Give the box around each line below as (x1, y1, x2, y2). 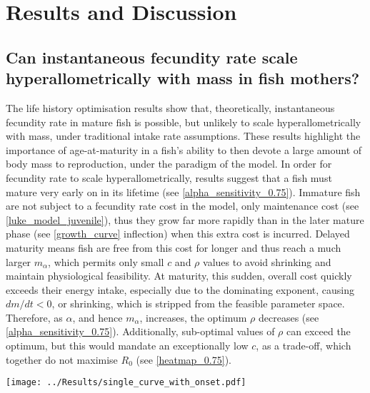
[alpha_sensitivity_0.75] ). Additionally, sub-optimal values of (6, 324, 275, 339)
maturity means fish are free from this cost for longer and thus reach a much (6, 240, 341, 255)
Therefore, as (6, 310, 63, 325)
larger (6, 254, 31, 269)
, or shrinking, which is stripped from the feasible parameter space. (51, 296, 345, 311)
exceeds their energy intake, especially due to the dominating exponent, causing (6, 282, 354, 297)
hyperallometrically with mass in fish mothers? (6, 67, 360, 89)
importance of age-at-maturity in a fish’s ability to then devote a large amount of (6, 142, 362, 157)
